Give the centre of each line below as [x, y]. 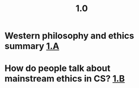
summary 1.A [32, 46]
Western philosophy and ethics [69, 36]
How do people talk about [58, 68]
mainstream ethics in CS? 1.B [65, 79]
